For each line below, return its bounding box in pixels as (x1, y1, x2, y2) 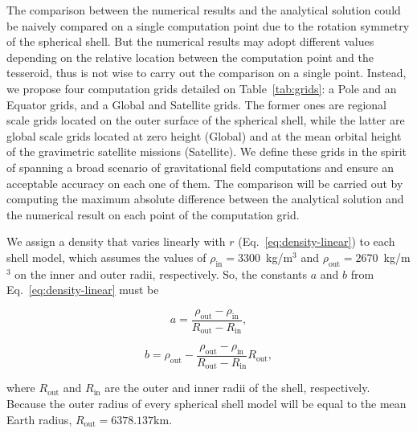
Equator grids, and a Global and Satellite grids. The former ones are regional (6, 96, 386, 112)
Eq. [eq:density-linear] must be (6, 281, 159, 298)
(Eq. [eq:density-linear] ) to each (238, 233, 395, 250)
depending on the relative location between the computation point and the (6, 48, 374, 65)
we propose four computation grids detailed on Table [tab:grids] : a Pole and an (6, 80, 397, 96)
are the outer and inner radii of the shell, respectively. (104, 379, 370, 396)
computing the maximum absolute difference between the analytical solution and (6, 190, 404, 207)
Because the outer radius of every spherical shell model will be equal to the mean (6, 395, 407, 412)
